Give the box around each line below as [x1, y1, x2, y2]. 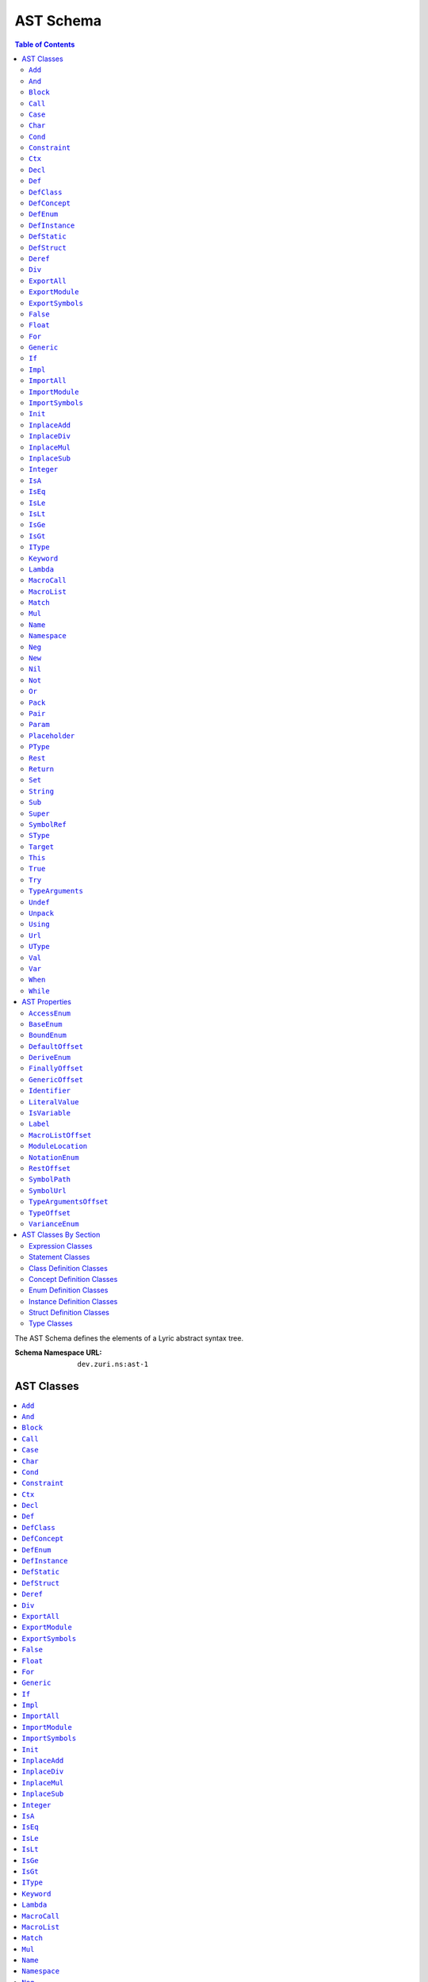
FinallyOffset [29, 1064, 83, 1073]
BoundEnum [29, 1031, 67, 1040]
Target [29, 842, 55, 851]
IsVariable [29, 1108, 71, 1118]
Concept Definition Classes [29, 1274, 118, 1284]
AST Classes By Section [21, 1230, 101, 1240]
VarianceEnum [29, 1219, 79, 1228]
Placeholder [29, 731, 75, 740]
